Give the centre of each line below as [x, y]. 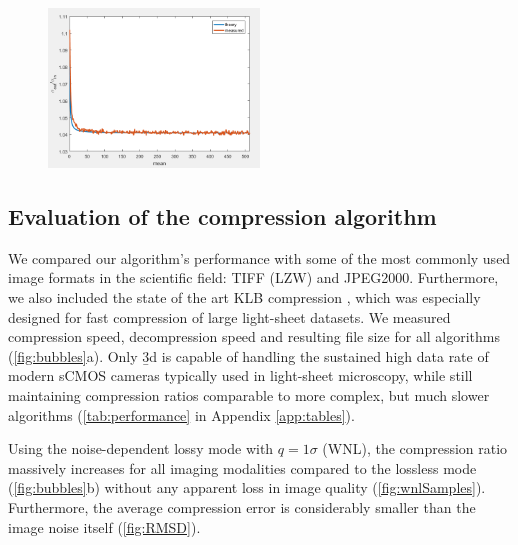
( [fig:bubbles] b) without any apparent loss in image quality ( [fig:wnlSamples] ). [247, 487]
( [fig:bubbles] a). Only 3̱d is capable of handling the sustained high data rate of [248, 355]
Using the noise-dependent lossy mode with [141, 448]
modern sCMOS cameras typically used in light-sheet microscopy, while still [240, 375]
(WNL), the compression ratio [415, 448]
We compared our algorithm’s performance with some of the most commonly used [259, 257]
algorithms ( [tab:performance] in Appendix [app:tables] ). [181, 414]
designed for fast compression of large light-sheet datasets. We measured [229, 316]
